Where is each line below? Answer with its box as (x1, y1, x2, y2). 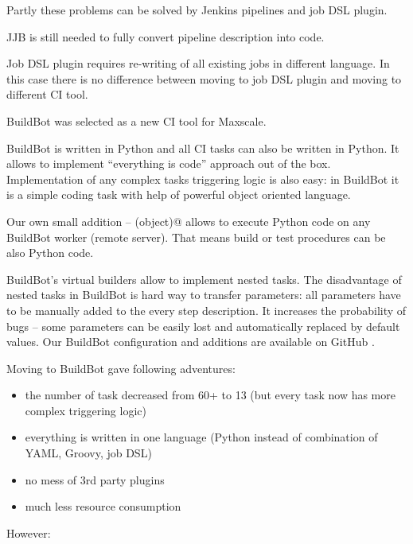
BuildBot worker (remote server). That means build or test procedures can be (6, 228, 386, 245)
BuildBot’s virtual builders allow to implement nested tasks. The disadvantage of (6, 270, 402, 287)
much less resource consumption (25, 498, 181, 515)
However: (6, 524, 51, 541)
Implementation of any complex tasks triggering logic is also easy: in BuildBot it (6, 170, 399, 187)
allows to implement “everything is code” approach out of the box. (6, 155, 331, 172)
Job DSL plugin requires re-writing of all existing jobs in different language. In (6, 55, 390, 72)
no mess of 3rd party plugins (25, 471, 165, 488)
